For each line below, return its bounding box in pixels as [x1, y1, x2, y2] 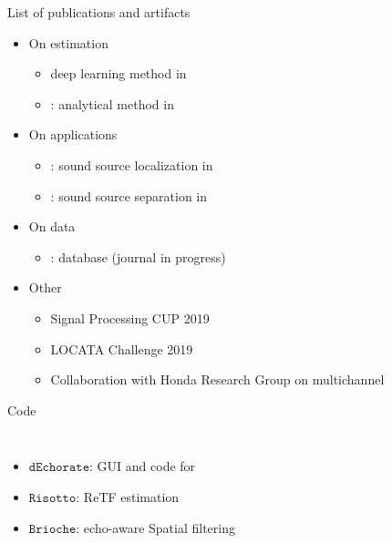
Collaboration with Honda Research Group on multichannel [50, 370, 385, 389]
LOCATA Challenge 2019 [50, 339, 193, 358]
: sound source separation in [50, 186, 208, 205]
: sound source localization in [50, 155, 213, 174]
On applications [28, 125, 118, 144]
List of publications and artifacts [7, 3, 191, 21]
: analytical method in [50, 94, 174, 113]
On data [28, 217, 76, 236]
